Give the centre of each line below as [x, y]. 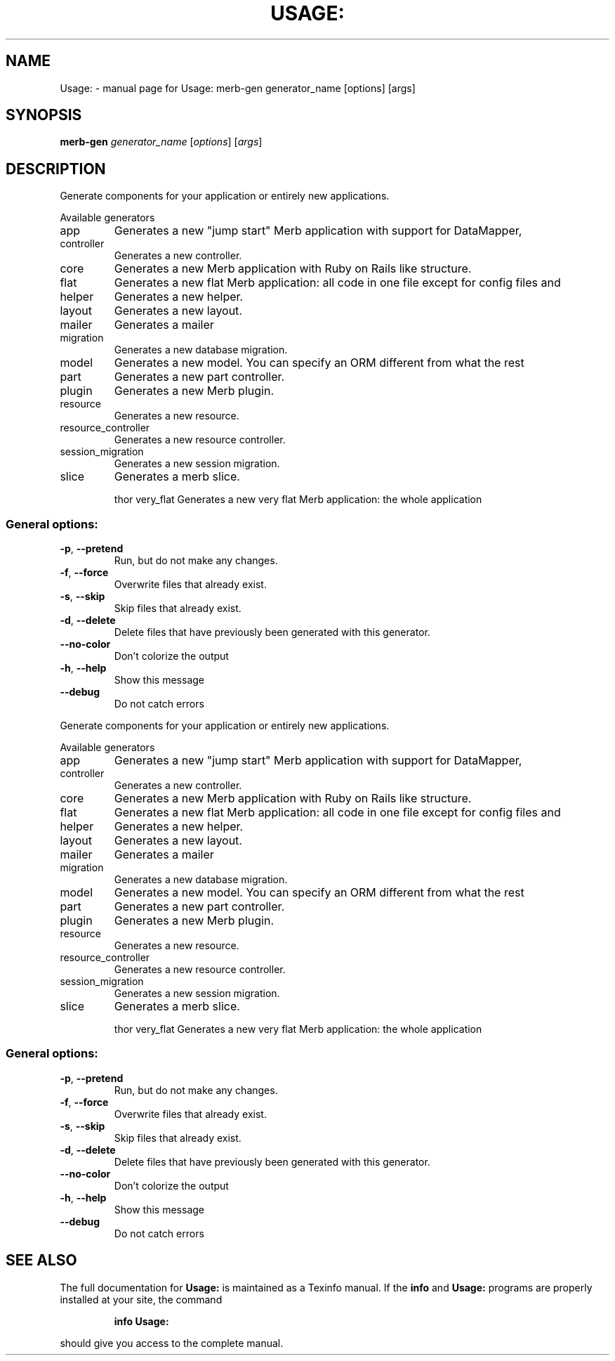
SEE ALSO [41, 1261]
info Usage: [141, 1321]
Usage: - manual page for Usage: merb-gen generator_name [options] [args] [238, 88]
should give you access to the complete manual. [172, 1343]
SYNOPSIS [44, 115]
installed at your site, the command [141, 1299]
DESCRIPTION [56, 169]
